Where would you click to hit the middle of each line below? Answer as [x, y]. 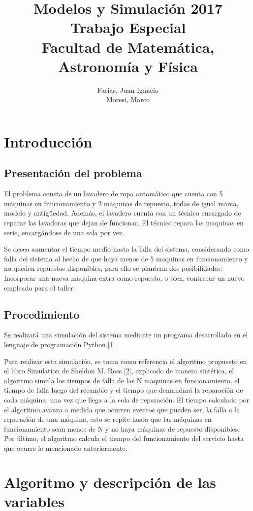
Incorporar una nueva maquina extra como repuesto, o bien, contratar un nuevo [124, 278]
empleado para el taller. [40, 287]
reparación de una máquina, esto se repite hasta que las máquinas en [108, 419]
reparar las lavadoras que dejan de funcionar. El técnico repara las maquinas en [124, 223]
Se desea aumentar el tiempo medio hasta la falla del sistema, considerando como [126, 249]
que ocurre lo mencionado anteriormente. [66, 448]
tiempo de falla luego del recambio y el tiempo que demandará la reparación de [124, 390]
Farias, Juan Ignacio [128, 90]
